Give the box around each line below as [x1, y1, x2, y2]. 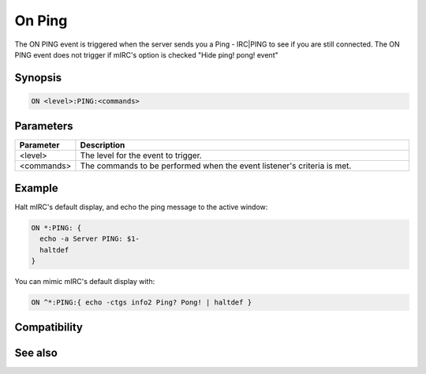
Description [80, 140, 125, 151]
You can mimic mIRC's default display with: [14, 277, 155, 286]
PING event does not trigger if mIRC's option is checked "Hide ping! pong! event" [14, 50, 279, 59]
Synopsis [14, 71, 62, 84]
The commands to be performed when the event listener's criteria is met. [80, 160, 352, 171]
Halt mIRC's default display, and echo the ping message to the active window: [14, 202, 268, 211]
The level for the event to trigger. [80, 150, 203, 161]
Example [14, 181, 58, 195]
